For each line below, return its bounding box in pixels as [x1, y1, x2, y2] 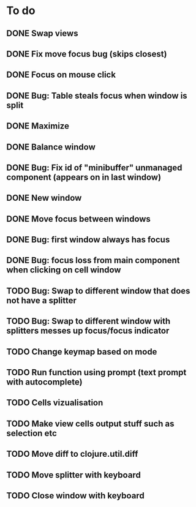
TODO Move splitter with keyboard [6, 470, 141, 480]
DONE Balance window [6, 141, 96, 152]
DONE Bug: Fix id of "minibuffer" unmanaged [6, 162, 183, 173]
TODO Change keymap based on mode [6, 347, 157, 357]
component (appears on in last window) [6, 172, 161, 182]
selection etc [6, 428, 57, 438]
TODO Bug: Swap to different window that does [6, 285, 190, 296]
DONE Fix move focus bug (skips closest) [6, 48, 167, 59]
